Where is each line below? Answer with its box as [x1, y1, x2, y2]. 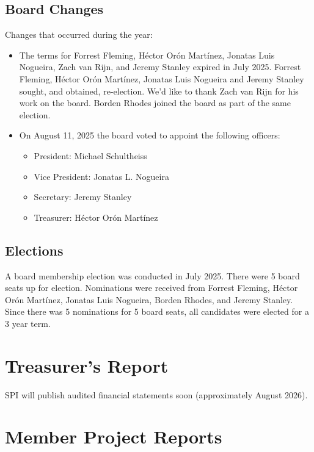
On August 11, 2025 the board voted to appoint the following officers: [19, 129, 280, 142]
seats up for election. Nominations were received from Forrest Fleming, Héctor [5, 281, 298, 294]
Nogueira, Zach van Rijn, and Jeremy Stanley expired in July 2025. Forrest [19, 60, 301, 73]
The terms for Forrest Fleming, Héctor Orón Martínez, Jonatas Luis [19, 48, 275, 61]
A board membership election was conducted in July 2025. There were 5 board [5, 269, 300, 282]
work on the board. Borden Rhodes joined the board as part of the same [19, 96, 291, 109]
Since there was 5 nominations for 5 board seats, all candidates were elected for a [5, 305, 309, 318]
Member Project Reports [5, 424, 222, 449]
